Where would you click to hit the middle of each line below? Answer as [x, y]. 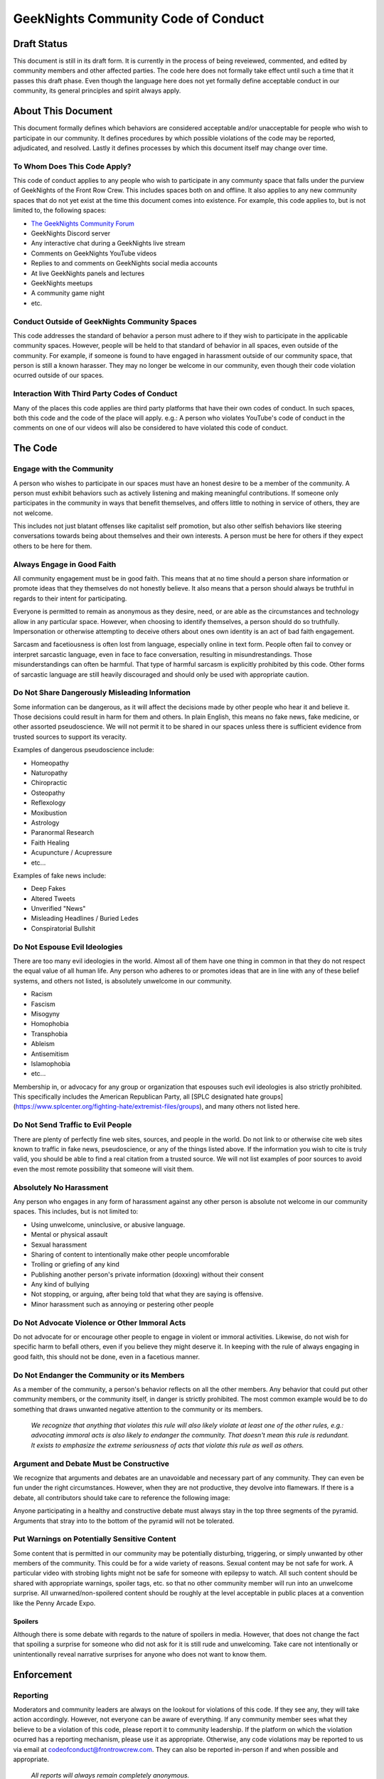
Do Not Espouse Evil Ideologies [68, 946]
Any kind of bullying [60, 1284]
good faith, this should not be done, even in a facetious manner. [107, 1356]
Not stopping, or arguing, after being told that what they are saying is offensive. [147, 1294]
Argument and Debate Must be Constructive [91, 1464]
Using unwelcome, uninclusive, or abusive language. [108, 1225]
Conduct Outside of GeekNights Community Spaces [105, 322]
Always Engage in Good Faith [65, 564]
